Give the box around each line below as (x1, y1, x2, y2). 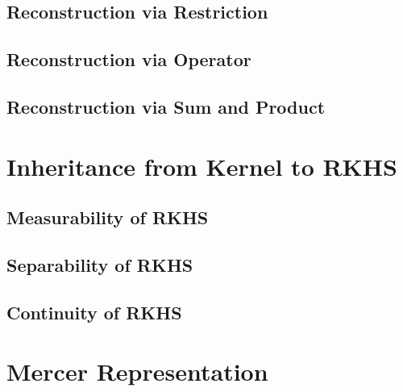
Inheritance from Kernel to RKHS (6, 149, 397, 182)
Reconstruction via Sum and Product (6, 94, 326, 119)
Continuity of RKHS (6, 299, 182, 324)
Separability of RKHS (6, 252, 193, 277)
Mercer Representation (6, 355, 268, 388)
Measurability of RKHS (6, 205, 209, 230)
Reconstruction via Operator (6, 47, 251, 72)
